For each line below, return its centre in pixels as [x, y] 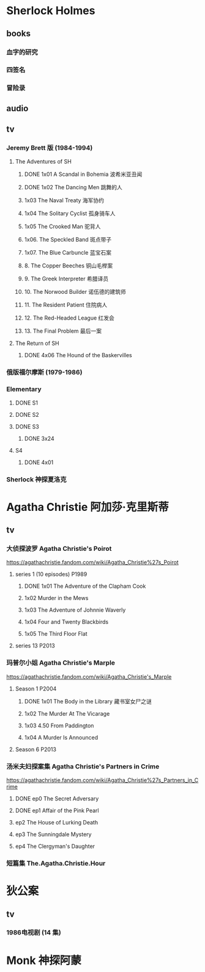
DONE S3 [27, 426]
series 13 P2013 [35, 646]
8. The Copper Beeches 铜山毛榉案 [69, 266]
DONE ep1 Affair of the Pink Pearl [57, 811]
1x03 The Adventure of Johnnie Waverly [75, 610]
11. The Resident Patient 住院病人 [66, 305]
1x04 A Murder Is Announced [61, 737]
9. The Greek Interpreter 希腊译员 [66, 279]
